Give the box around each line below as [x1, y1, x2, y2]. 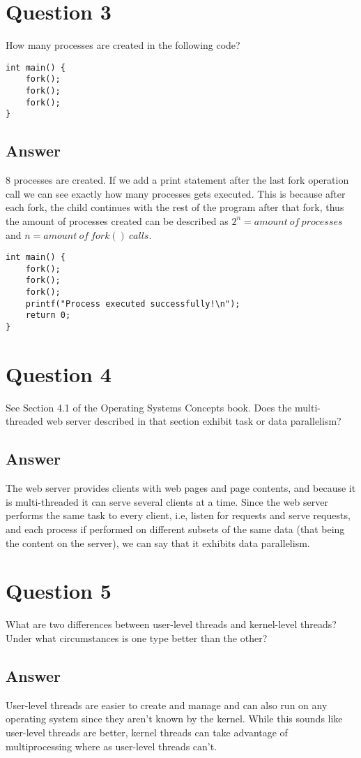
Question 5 [6, 576, 112, 605]
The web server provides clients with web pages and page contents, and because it [6, 481, 356, 495]
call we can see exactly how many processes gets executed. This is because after [6, 186, 346, 201]
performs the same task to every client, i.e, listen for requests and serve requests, [6, 508, 351, 523]
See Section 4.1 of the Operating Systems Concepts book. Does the [6, 400, 292, 414]
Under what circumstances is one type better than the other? [6, 630, 268, 645]
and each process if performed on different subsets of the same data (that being [6, 522, 345, 537]
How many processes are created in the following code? [6, 38, 240, 52]
